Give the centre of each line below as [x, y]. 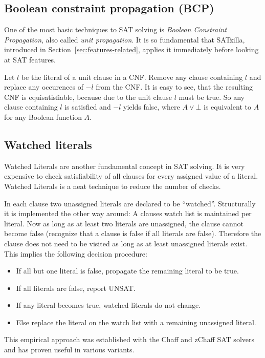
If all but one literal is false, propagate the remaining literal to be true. [127, 271]
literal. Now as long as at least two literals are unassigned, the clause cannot [124, 223]
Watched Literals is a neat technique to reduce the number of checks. [113, 186]
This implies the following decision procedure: [76, 253]
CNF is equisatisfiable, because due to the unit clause [88, 97]
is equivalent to [228, 107]
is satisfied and [88, 107]
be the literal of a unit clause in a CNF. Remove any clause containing [132, 77]
